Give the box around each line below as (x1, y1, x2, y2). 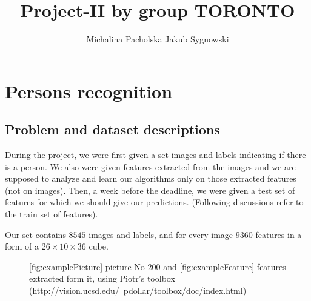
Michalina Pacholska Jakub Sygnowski (86, 33, 229, 45)
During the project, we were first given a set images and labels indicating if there (5, 148, 306, 161)
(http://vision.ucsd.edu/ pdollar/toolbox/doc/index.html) (29, 284, 247, 297)
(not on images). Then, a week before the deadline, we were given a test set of (5, 184, 295, 196)
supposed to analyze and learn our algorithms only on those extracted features (5, 172, 296, 185)
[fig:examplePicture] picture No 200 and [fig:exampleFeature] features (29, 260, 286, 273)
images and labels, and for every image (89, 228, 233, 240)
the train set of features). (5, 208, 98, 220)
